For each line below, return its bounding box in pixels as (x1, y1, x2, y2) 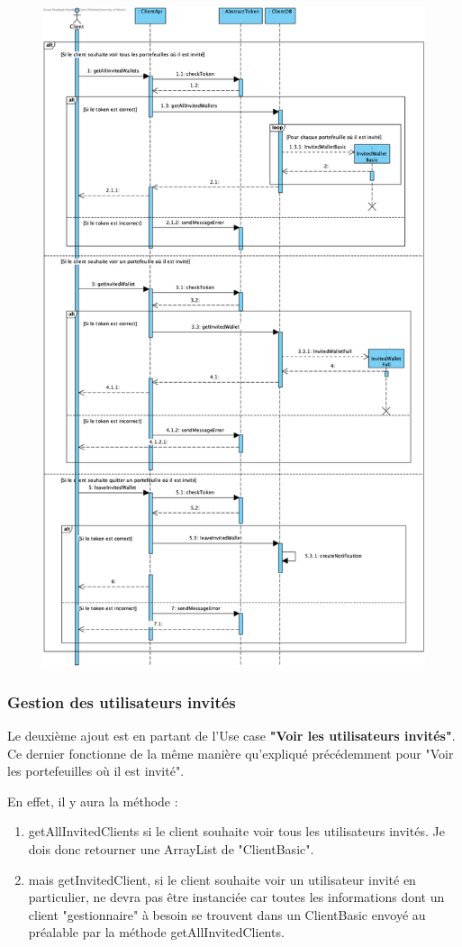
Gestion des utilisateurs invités (7, 690, 236, 713)
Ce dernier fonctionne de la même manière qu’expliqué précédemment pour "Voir (7, 743, 454, 762)
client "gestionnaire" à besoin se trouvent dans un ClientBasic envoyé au (28, 905, 426, 924)
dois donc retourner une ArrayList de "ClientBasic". (28, 839, 314, 858)
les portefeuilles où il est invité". (7, 761, 185, 780)
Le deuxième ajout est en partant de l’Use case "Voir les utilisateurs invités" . (7, 725, 456, 744)
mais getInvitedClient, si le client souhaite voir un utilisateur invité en (28, 870, 416, 888)
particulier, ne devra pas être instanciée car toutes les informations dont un (28, 888, 445, 906)
